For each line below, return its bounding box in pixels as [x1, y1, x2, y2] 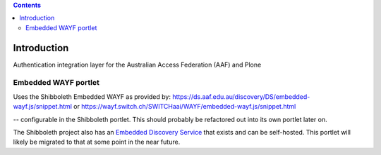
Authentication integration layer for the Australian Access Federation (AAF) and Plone [13, 60, 262, 69]
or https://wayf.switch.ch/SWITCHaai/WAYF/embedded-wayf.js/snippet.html [73, 102, 296, 111]
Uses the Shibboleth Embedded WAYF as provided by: [13, 92, 171, 101]
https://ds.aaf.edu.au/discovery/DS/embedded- [171, 92, 310, 101]
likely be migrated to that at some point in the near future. [13, 137, 181, 147]
